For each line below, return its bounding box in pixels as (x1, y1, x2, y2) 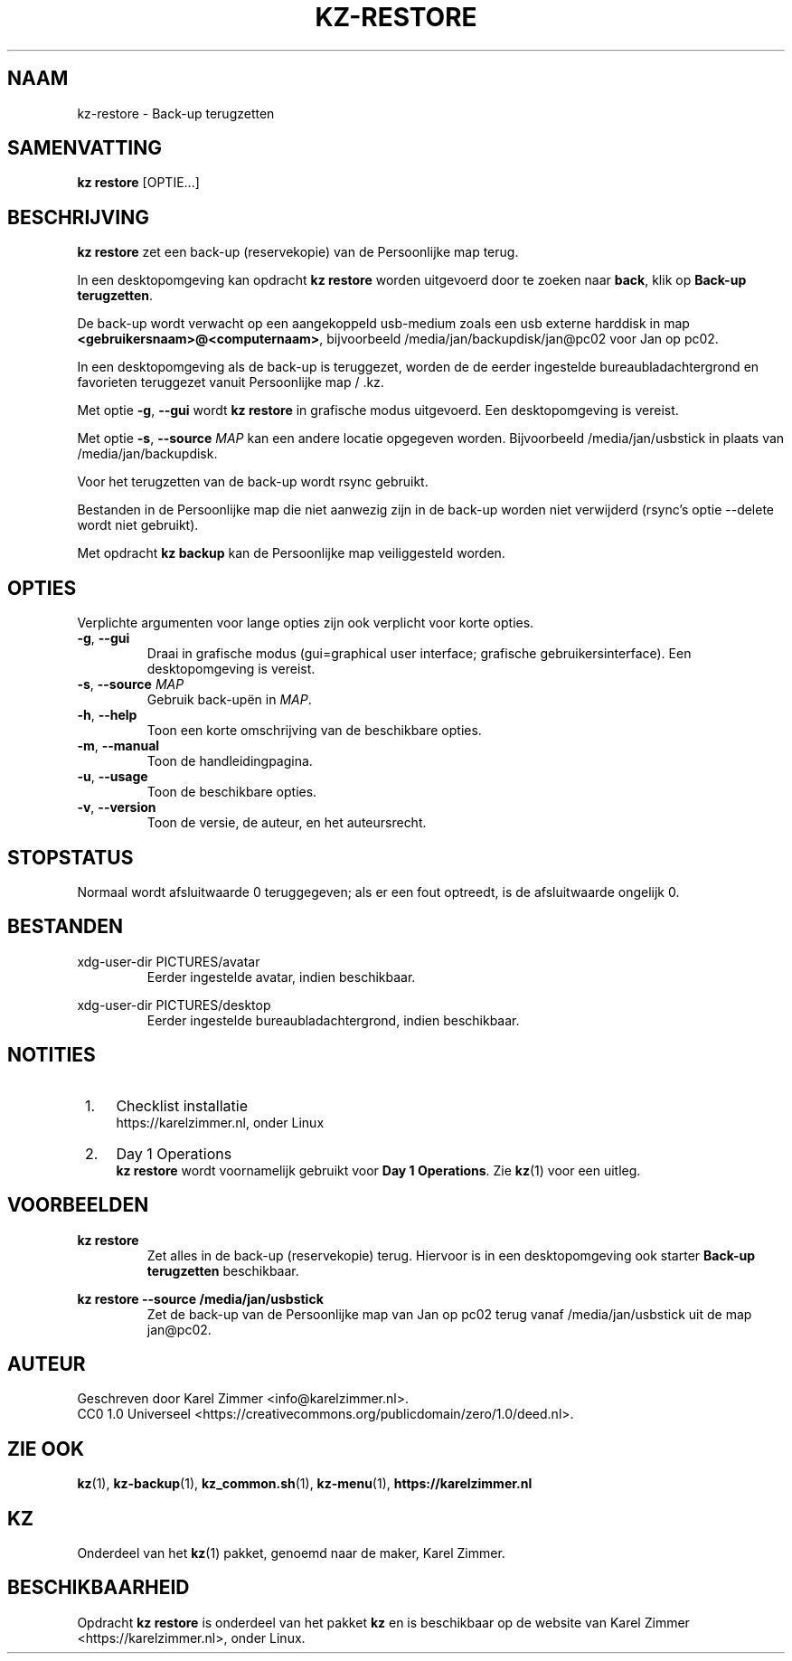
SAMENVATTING (7, 137, 162, 160)
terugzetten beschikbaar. (146, 1262, 299, 1279)
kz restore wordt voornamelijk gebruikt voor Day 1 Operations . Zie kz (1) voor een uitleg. (116, 1162, 641, 1178)
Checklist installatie (116, 1096, 248, 1115)
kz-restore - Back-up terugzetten (77, 105, 275, 121)
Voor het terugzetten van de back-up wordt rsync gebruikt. (77, 474, 429, 490)
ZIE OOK (7, 1437, 85, 1460)
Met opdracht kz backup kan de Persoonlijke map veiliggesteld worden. (77, 545, 505, 562)
